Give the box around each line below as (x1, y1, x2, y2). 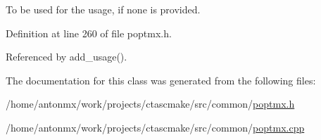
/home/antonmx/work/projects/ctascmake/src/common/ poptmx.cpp (6, 120, 305, 134)
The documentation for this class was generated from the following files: (6, 72, 316, 87)
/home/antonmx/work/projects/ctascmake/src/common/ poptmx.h (6, 96, 295, 111)
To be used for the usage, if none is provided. (6, 2, 201, 16)
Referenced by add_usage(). (6, 49, 127, 64)
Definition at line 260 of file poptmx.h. (6, 25, 172, 40)
